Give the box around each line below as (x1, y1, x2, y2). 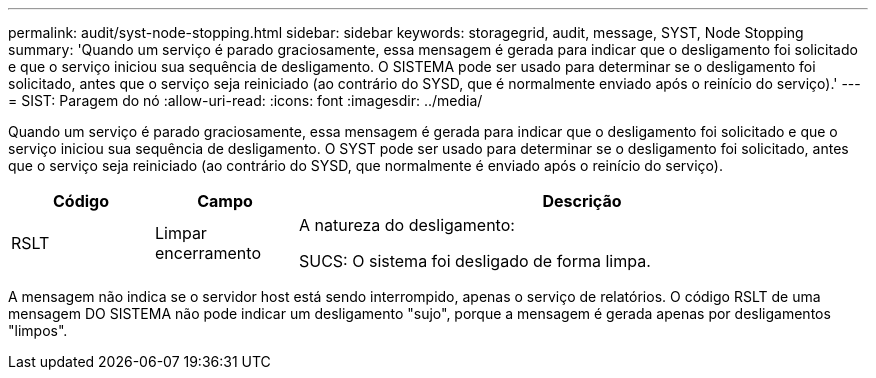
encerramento (154, 243, 261, 263)
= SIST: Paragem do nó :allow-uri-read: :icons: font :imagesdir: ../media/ (8, 92, 483, 109)
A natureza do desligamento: (298, 215, 515, 235)
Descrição (542, 191, 622, 211)
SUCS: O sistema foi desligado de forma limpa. (298, 251, 651, 271)
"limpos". (8, 322, 68, 339)
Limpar (154, 223, 207, 243)
